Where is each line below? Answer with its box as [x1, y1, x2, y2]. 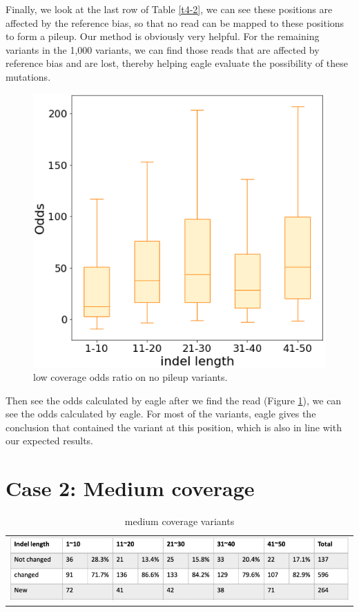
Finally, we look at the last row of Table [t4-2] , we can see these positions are [6, 2, 333, 16]
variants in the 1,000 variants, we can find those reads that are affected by [6, 42, 320, 57]
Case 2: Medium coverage [6, 474, 255, 502]
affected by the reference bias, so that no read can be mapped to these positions [6, 15, 345, 30]
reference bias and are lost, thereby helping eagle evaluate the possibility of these [6, 56, 348, 70]
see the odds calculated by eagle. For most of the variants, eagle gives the [6, 406, 316, 421]
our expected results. [6, 433, 94, 448]
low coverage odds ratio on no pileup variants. [33, 370, 228, 384]
